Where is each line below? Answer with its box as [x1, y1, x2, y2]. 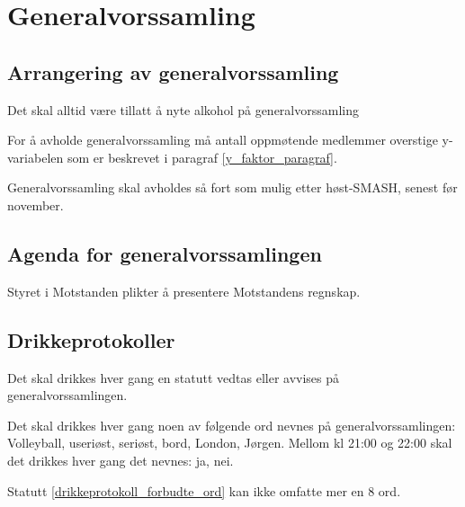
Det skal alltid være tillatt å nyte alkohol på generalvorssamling [7, 100, 359, 119]
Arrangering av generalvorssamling [7, 58, 339, 85]
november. [7, 195, 64, 214]
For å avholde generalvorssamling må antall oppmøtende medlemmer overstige [7, 130, 438, 149]
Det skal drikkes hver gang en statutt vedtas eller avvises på [7, 368, 340, 387]
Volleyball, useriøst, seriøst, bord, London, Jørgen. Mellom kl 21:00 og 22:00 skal [7, 433, 452, 452]
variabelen [7, 147, 64, 166]
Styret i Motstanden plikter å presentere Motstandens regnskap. [7, 281, 361, 300]
